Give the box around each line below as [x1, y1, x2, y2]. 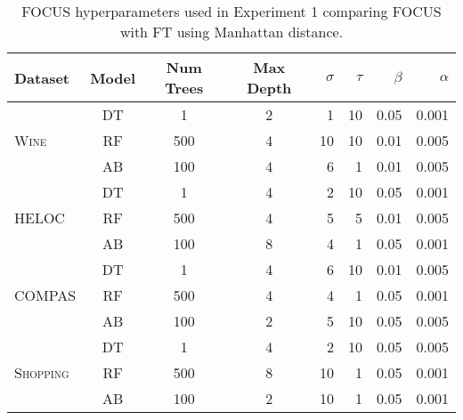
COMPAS [14, 285, 77, 305]
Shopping [14, 362, 69, 383]
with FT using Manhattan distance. [119, 21, 344, 42]
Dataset [14, 67, 70, 88]
